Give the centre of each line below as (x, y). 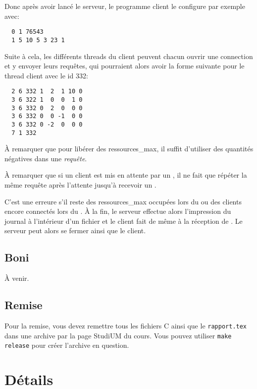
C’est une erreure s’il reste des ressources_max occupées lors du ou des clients (123, 201)
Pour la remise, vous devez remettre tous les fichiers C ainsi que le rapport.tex (126, 325)
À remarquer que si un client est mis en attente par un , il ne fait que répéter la (126, 175)
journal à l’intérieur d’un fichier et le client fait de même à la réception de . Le (124, 221)
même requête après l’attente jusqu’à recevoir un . (80, 185)
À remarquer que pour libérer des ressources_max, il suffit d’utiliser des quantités (129, 149)
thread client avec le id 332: (46, 75)
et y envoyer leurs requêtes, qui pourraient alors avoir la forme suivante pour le (125, 66)
